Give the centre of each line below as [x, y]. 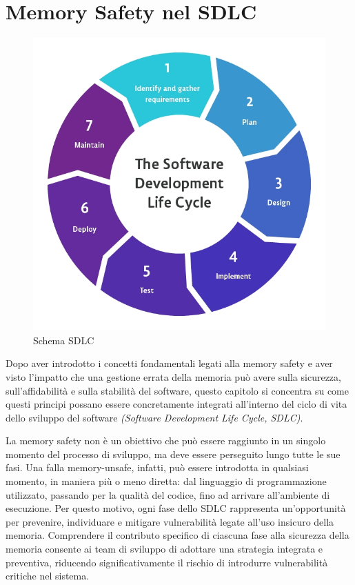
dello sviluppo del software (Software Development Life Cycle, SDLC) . [154, 417]
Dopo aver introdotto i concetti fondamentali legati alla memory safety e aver [169, 363]
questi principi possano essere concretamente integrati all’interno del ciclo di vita [176, 404]
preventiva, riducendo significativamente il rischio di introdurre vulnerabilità [167, 562]
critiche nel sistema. [48, 576]
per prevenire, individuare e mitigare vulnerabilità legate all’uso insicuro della [170, 521]
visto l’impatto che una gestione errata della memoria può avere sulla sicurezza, [173, 376]
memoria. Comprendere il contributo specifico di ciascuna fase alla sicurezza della [177, 535]
